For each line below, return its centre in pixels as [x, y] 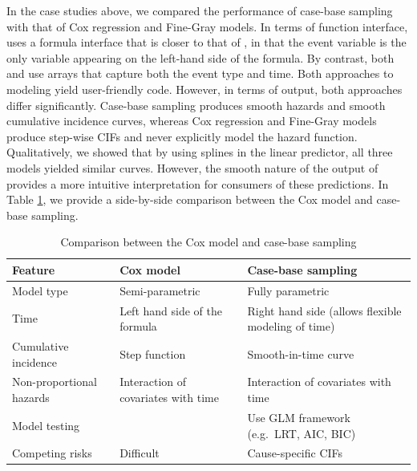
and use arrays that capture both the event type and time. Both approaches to [200, 73]
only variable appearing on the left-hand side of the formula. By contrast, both [200, 57]
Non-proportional [55, 382]
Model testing [46, 425]
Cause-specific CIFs [295, 453]
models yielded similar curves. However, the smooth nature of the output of [192, 167]
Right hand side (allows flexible [324, 310]
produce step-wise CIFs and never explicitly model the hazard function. [182, 136]
